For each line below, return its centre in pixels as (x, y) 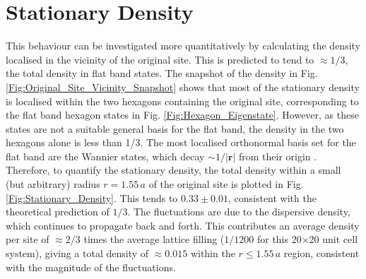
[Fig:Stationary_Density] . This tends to (92, 197)
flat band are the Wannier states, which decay (105, 156)
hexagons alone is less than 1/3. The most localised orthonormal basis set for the (181, 142)
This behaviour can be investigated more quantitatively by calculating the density (183, 46)
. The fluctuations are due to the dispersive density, (239, 212)
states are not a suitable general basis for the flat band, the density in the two (175, 128)
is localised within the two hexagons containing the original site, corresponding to (182, 101)
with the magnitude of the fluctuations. (91, 267)
